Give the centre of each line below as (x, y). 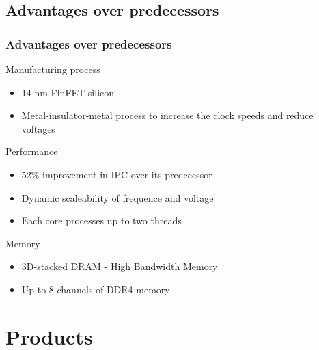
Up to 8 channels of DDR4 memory (96, 289)
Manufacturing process (53, 69)
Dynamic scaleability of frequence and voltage (117, 197)
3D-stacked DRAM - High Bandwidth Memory (120, 266)
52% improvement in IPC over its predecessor (117, 174)
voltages (38, 128)
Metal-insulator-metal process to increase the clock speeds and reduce (167, 115)
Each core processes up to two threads (101, 220)
